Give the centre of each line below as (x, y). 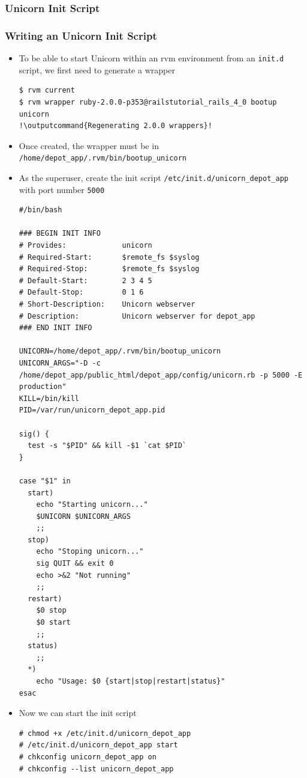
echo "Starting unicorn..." (92, 505)
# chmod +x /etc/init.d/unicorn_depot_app (105, 733)
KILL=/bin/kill (49, 398)
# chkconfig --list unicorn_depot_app (96, 769)
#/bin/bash (40, 210)
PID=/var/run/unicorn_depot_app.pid (92, 410)
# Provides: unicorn (85, 246)
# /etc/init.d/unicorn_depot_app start (98, 745)
